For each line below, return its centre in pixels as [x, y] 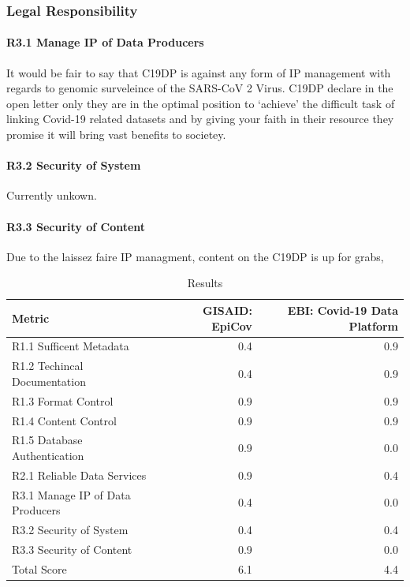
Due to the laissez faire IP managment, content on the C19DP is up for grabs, [195, 256]
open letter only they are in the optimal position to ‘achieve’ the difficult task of [201, 103]
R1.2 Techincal [48, 366]
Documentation [49, 381]
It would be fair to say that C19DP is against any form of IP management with [199, 72]
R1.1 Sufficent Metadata [71, 346]
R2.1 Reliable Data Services [79, 475]
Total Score [39, 568]
